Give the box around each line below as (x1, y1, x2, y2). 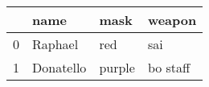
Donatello (32, 58, 87, 77)
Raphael (32, 35, 79, 53)
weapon (147, 10, 197, 29)
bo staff (147, 58, 191, 77)
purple (99, 58, 135, 77)
